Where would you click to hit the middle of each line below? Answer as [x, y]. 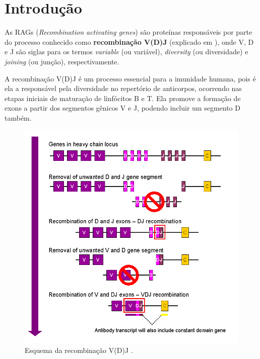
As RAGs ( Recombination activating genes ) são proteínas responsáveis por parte [128, 32]
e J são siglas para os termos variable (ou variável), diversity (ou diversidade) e [126, 52]
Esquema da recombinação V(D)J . [79, 350]
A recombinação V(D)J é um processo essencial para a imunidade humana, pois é [130, 78]
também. [18, 117]
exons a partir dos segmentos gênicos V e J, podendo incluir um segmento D [122, 108]
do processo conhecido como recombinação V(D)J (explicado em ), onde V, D [129, 41]
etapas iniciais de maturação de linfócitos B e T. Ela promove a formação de [123, 98]
